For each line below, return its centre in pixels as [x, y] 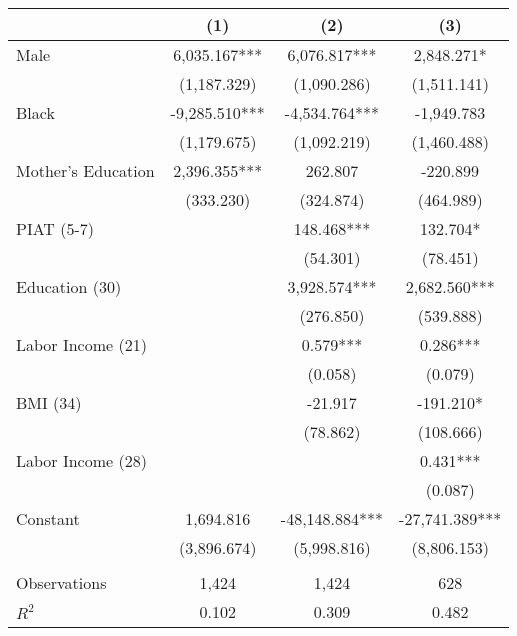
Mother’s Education [85, 170]
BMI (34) [49, 402]
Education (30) [69, 286]
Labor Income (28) [81, 460]
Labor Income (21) [81, 344]
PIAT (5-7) [55, 228]
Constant [48, 518]
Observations [61, 582]
